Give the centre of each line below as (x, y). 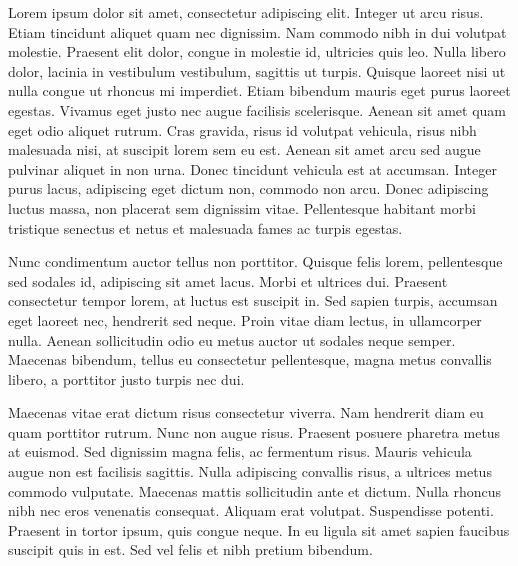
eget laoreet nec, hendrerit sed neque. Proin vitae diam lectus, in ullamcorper (245, 319)
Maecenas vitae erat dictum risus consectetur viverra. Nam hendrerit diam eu (246, 412)
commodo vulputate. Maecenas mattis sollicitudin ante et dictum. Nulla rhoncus (255, 490)
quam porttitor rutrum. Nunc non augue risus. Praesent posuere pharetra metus (254, 431)
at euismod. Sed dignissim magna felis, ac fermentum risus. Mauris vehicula (240, 451)
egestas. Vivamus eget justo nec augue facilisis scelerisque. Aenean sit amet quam (257, 109)
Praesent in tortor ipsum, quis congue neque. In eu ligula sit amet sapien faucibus (259, 529)
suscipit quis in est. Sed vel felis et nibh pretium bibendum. (190, 549)
